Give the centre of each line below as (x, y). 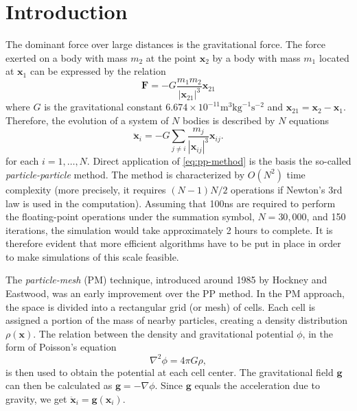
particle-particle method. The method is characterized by (125, 174)
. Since (169, 385)
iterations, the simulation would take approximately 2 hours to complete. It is (169, 230)
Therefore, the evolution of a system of (87, 120)
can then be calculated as (59, 385)
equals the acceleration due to (257, 385)
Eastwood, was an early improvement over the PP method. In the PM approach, (175, 293)
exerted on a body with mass (67, 57)
